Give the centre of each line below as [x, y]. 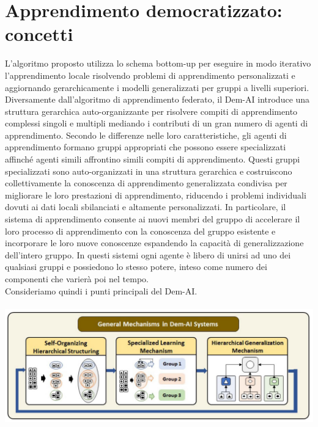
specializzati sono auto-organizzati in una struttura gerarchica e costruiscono [149, 171]
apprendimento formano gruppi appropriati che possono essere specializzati [146, 147]
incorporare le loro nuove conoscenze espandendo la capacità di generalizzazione [154, 243]
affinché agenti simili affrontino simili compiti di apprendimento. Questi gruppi [153, 159]
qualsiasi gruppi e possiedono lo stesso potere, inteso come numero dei [136, 267]
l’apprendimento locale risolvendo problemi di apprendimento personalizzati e [150, 75]
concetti [39, 34]
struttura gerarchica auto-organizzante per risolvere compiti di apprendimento [151, 111]
